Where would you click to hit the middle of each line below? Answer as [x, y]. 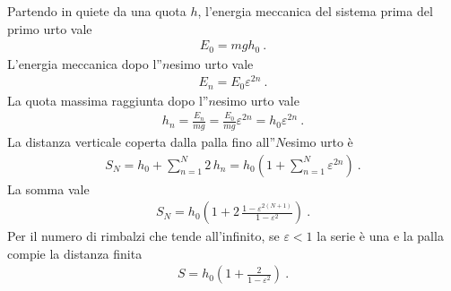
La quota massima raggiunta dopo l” [108, 100]
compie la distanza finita [75, 253]
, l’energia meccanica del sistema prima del [315, 11]
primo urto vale [50, 28]
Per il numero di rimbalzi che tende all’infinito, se [143, 236]
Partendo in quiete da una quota [97, 11]
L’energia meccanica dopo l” [85, 63]
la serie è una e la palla [380, 236]
